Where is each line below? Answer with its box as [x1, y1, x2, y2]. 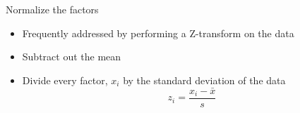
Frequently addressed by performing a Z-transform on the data [22, 25, 294, 40]
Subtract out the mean [22, 49, 121, 64]
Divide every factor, [22, 72, 108, 87]
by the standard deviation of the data [123, 72, 286, 87]
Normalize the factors [6, 2, 99, 16]
